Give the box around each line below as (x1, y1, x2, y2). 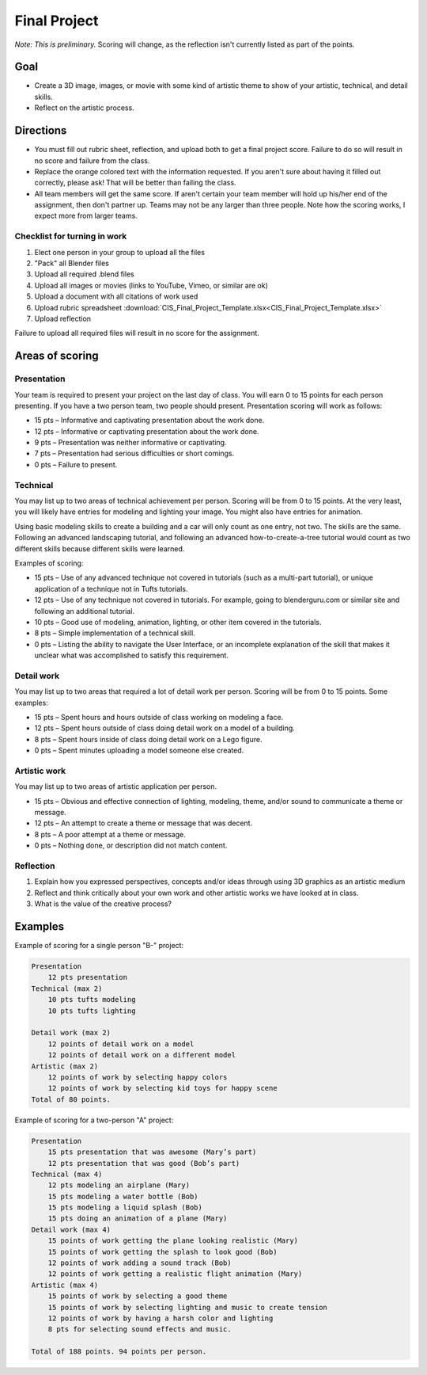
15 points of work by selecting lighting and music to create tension (47, 1303, 328, 1312)
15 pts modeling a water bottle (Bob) (47, 1192, 198, 1201)
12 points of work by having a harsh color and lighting (47, 1313, 274, 1323)
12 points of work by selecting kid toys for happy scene (47, 1084, 278, 1093)
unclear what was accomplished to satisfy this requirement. (34, 650, 229, 661)
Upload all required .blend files (34, 269, 134, 279)
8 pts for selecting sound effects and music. (47, 1325, 232, 1334)
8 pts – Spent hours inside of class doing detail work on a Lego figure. (34, 734, 263, 744)
